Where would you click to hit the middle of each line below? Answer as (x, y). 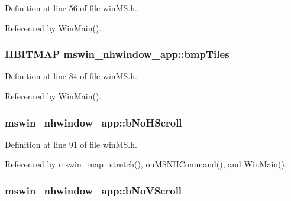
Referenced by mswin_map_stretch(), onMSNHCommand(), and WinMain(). (146, 164)
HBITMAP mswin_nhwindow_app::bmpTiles (117, 54)
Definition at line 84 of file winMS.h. (71, 76)
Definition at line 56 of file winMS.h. (71, 8)
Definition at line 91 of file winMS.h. (71, 144)
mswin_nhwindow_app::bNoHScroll (93, 122)
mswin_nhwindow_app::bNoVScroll (93, 190)
